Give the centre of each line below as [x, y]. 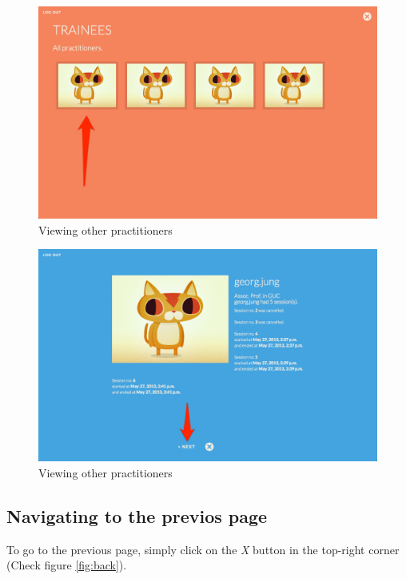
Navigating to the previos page [137, 515]
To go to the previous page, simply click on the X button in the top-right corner [203, 549]
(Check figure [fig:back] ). [67, 565]
